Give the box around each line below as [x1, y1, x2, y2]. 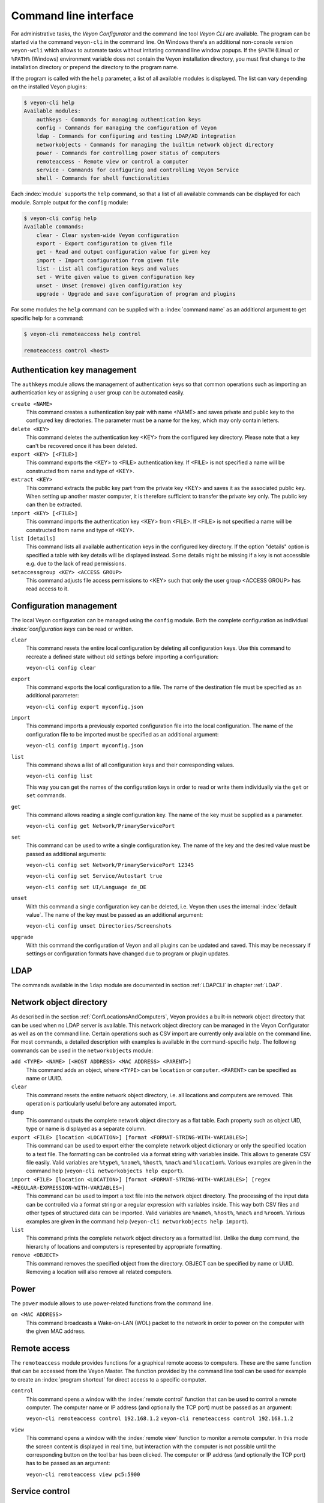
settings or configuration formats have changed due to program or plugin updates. [26, 950, 230, 957]
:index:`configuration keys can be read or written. [11, 625, 133, 632]
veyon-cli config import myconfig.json [26, 742, 143, 749]
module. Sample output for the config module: [11, 198, 128, 206]
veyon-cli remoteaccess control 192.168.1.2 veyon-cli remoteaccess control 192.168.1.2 [26, 1415, 293, 1422]
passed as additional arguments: [26, 850, 107, 857]
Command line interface [11, 9, 134, 22]
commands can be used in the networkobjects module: [11, 1047, 153, 1054]
